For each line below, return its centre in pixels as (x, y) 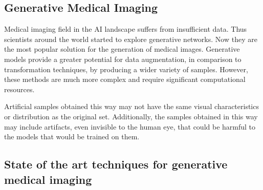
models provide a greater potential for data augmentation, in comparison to (123, 59)
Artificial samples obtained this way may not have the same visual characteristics (131, 106)
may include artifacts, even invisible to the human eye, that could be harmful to (130, 126)
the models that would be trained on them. (72, 136)
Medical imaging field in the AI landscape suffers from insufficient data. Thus (126, 29)
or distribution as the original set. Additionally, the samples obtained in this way (131, 116)
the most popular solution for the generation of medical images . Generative (122, 49)
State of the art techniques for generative (116, 164)
